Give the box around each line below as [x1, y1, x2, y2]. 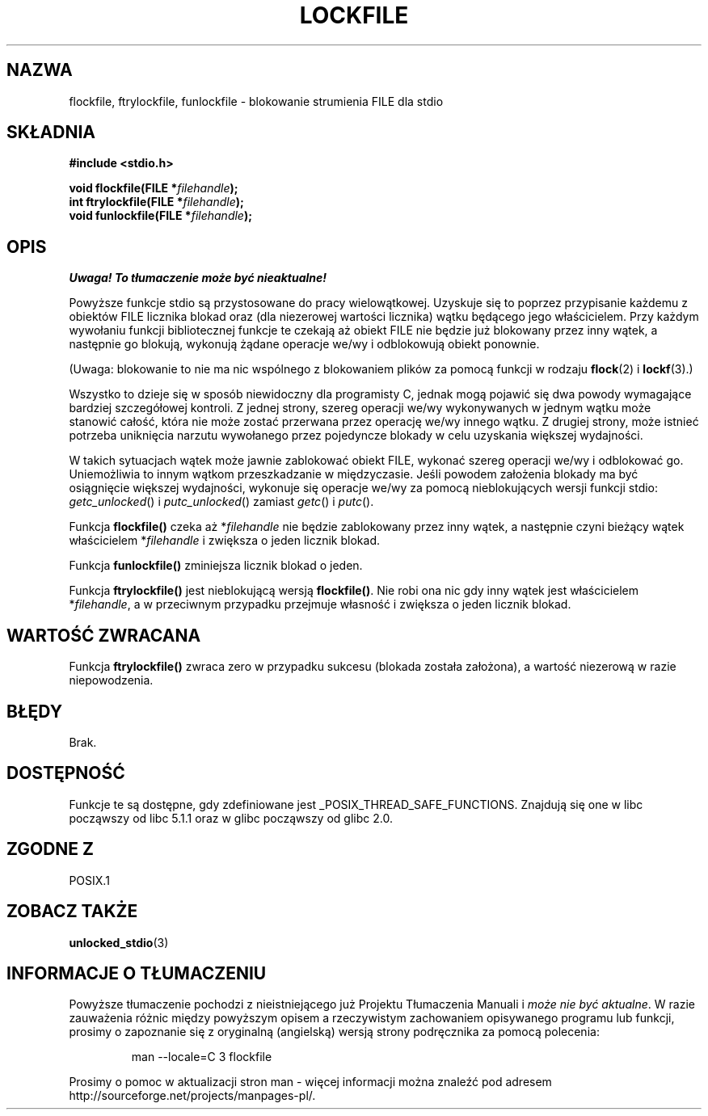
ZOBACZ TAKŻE [6, 901, 138, 922]
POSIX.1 [69, 873, 110, 887]
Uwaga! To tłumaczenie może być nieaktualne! [69, 271, 327, 285]
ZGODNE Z [6, 839, 95, 860]
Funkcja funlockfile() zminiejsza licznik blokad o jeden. [69, 558, 363, 573]
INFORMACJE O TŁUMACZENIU [6, 962, 267, 983]
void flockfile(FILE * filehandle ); [69, 181, 238, 196]
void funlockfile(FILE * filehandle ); [69, 208, 252, 223]
